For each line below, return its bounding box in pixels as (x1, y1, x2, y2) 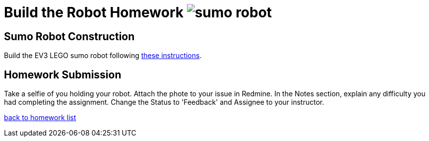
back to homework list (4, 113, 76, 122)
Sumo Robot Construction (4, 30, 135, 43)
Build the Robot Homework (4, 4, 184, 21)
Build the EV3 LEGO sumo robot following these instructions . (4, 51, 202, 60)
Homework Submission (4, 68, 122, 81)
